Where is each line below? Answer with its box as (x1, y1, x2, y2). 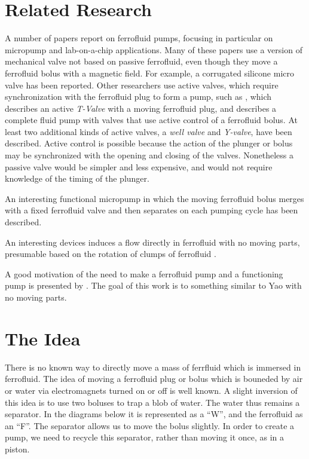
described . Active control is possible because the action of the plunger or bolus (5, 137, 293, 149)
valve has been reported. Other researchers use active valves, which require (5, 78, 279, 91)
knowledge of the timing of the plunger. (5, 172, 149, 185)
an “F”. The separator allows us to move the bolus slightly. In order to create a (5, 419, 295, 432)
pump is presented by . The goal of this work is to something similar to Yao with (5, 279, 302, 292)
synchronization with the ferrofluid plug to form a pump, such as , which (5, 90, 272, 103)
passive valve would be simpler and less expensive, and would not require (5, 160, 273, 173)
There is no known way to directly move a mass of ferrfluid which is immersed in (5, 360, 301, 373)
